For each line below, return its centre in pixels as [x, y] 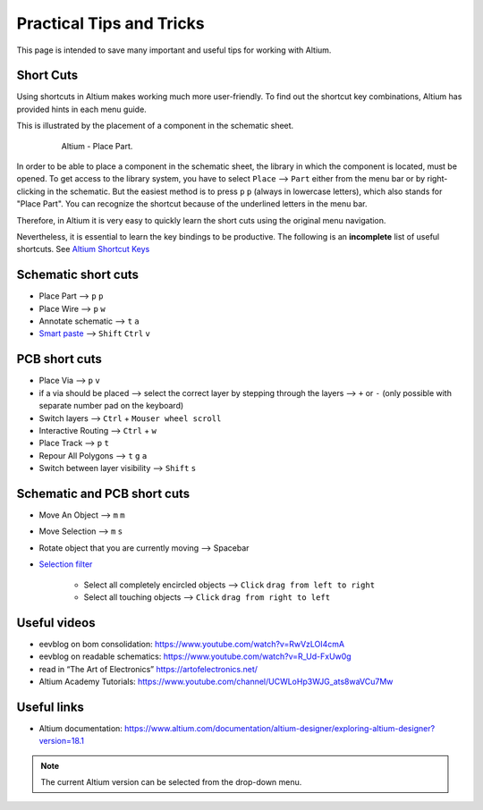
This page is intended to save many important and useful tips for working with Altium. [174, 50]
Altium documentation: [80, 728]
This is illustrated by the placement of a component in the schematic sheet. [155, 126]
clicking [31, 191]
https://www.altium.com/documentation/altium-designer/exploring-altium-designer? [280, 728]
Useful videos [56, 623]
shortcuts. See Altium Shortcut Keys [83, 249]
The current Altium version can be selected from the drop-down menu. [171, 782]
